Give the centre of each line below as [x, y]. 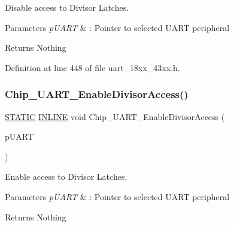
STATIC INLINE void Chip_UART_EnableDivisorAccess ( [115, 116]
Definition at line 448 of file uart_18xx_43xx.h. [92, 67]
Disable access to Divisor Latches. [67, 7]
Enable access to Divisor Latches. [66, 177]
